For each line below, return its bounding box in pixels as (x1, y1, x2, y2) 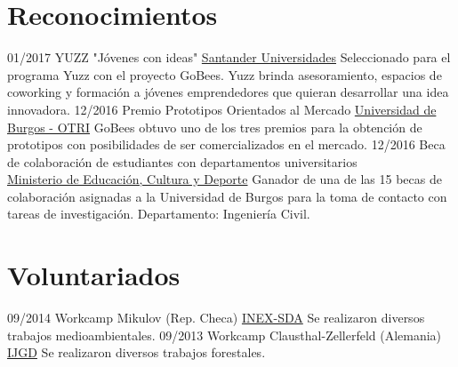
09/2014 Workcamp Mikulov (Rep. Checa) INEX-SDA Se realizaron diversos (7, 308, 425, 327)
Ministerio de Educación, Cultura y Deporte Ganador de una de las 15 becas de (7, 170, 442, 188)
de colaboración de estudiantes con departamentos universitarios (7, 152, 358, 171)
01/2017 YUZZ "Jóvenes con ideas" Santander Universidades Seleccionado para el (7, 48, 451, 67)
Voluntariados (7, 257, 181, 293)
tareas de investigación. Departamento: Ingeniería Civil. (7, 204, 310, 223)
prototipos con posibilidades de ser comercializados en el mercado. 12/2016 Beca (7, 135, 446, 154)
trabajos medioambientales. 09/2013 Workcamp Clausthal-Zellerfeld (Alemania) (7, 325, 442, 344)
